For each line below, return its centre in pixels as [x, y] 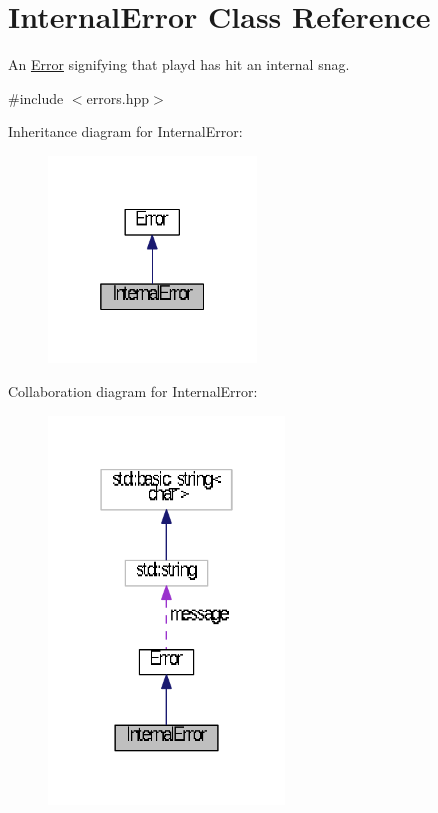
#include [36, 97]
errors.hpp [118, 97]
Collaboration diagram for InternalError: [133, 390]
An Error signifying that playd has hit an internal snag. [179, 64]
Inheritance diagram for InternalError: [125, 131]
